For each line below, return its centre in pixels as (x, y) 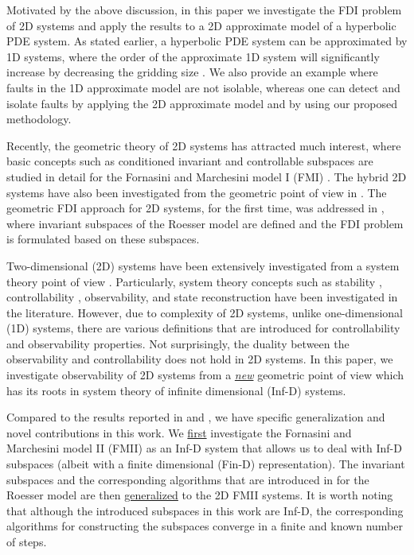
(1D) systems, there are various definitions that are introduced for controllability (203, 328)
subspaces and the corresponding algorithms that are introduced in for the (188, 479)
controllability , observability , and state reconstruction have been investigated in (202, 297)
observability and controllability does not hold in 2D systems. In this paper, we (200, 359)
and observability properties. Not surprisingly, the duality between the (178, 343)
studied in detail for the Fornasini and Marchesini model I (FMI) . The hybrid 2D (207, 176)
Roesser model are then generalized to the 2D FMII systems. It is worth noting (200, 495)
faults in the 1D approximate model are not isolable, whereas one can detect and (203, 87)
